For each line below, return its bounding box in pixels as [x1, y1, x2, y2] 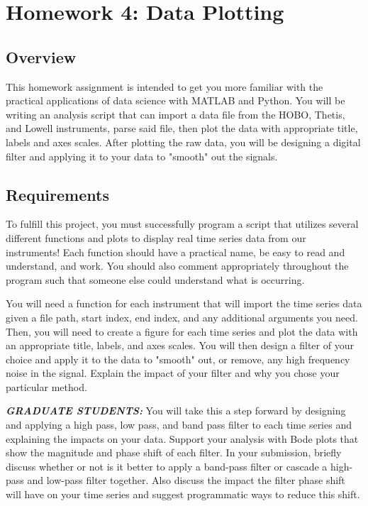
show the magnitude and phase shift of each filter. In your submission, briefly [6, 445, 342, 460]
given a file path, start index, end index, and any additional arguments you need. [6, 309, 358, 324]
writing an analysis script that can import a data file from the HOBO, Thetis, [6, 106, 345, 121]
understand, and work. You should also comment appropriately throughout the [6, 258, 349, 273]
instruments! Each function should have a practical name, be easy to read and [6, 244, 345, 259]
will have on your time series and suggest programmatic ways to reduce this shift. [6, 487, 360, 502]
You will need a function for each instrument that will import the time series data [6, 296, 362, 311]
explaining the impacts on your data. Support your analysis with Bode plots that [6, 431, 359, 446]
